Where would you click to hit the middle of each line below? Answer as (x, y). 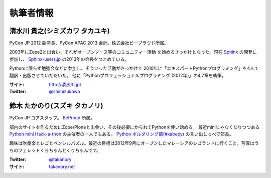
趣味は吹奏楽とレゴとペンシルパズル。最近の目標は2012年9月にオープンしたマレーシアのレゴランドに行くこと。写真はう (134, 143)
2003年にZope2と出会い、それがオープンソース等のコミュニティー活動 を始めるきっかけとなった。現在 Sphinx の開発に (133, 52)
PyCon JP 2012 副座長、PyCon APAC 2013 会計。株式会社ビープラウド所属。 (89, 43)
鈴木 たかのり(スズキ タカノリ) (56, 106)
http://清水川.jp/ (65, 85)
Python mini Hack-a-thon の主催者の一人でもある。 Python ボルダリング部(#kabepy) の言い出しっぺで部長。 (121, 134)
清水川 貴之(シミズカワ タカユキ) (59, 31)
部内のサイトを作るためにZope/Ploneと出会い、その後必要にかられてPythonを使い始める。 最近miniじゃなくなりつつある (134, 127)
